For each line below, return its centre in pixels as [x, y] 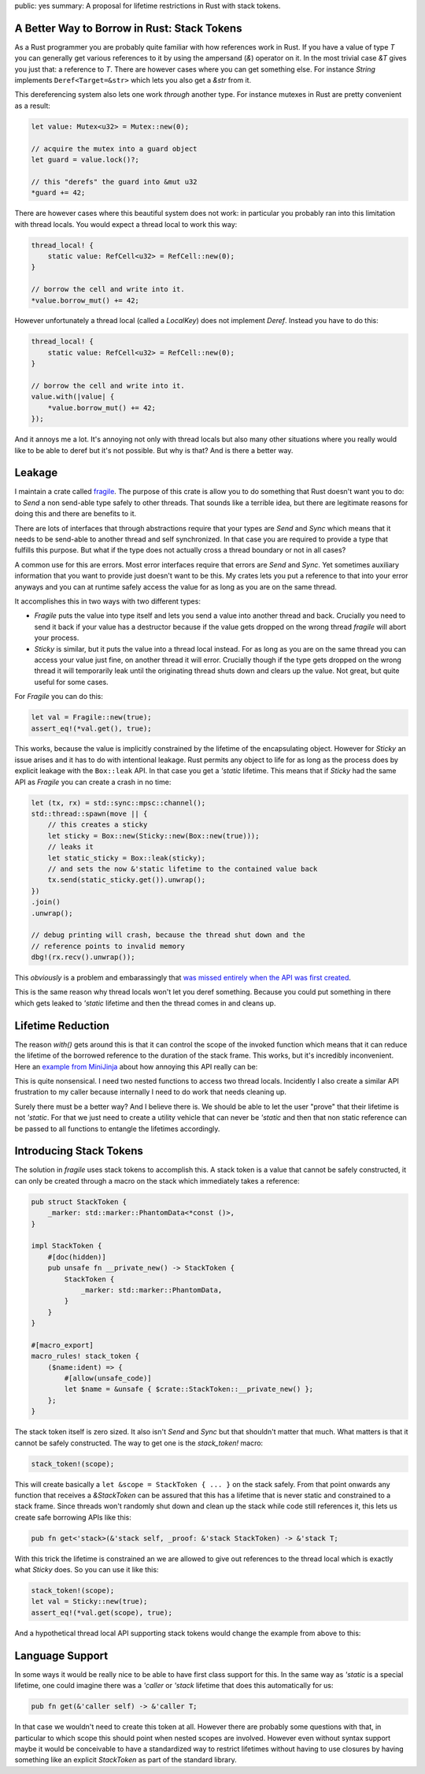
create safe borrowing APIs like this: [73, 1517]
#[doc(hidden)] [77, 1257]
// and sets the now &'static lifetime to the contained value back [183, 868]
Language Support [61, 1655]
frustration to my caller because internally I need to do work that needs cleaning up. [151, 1092]
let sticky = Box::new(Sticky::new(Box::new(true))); [153, 836]
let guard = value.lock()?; [85, 160]
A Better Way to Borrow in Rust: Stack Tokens [128, 28]
